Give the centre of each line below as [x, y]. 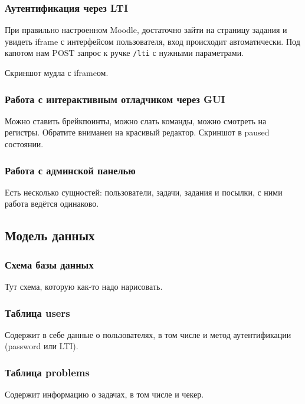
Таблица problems [47, 372]
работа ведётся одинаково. [52, 203]
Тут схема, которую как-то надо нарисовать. [84, 287]
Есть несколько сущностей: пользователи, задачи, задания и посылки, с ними [144, 192]
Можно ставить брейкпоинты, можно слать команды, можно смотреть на [136, 120]
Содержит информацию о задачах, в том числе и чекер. [104, 394]
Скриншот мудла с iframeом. [57, 73]
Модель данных [50, 235]
